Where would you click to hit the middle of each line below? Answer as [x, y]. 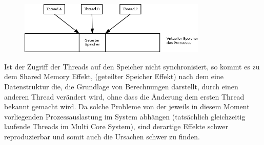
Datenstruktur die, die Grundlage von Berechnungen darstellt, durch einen [121, 86]
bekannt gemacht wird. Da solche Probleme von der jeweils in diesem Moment [127, 106]
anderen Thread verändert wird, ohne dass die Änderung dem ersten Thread [124, 96]
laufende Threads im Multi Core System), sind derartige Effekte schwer [116, 126]
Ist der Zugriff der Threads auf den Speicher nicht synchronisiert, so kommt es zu [132, 66]
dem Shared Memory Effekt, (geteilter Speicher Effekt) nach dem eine [114, 76]
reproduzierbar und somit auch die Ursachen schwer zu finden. [102, 136]
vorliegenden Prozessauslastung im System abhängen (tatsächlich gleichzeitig [125, 116]
